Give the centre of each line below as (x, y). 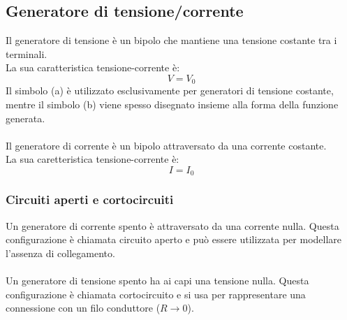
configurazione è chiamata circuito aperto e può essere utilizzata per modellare (174, 239)
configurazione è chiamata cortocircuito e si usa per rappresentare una (156, 294)
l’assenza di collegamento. (60, 253)
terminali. (27, 53)
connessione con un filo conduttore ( (83, 308)
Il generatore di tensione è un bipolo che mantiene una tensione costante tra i (171, 40)
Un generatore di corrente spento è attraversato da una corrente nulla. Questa (172, 225)
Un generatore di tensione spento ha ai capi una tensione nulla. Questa (157, 281)
